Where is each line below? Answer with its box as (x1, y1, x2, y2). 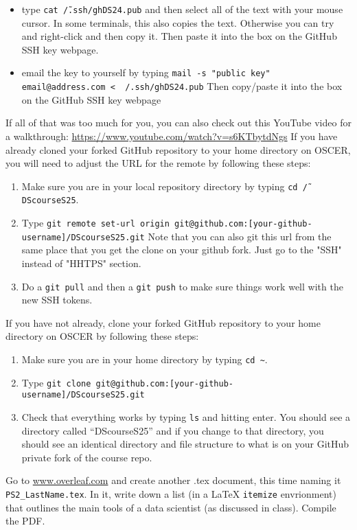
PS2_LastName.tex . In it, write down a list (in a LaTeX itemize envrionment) (5, 486, 336, 500)
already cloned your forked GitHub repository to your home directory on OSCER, (5, 142, 351, 157)
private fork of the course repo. (21, 450, 152, 464)
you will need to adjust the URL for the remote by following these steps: (5, 156, 311, 170)
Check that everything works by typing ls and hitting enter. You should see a (21, 409, 351, 424)
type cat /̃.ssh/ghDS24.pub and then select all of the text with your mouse (21, 2, 343, 16)
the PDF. (5, 514, 45, 528)
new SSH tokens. (21, 292, 93, 307)
